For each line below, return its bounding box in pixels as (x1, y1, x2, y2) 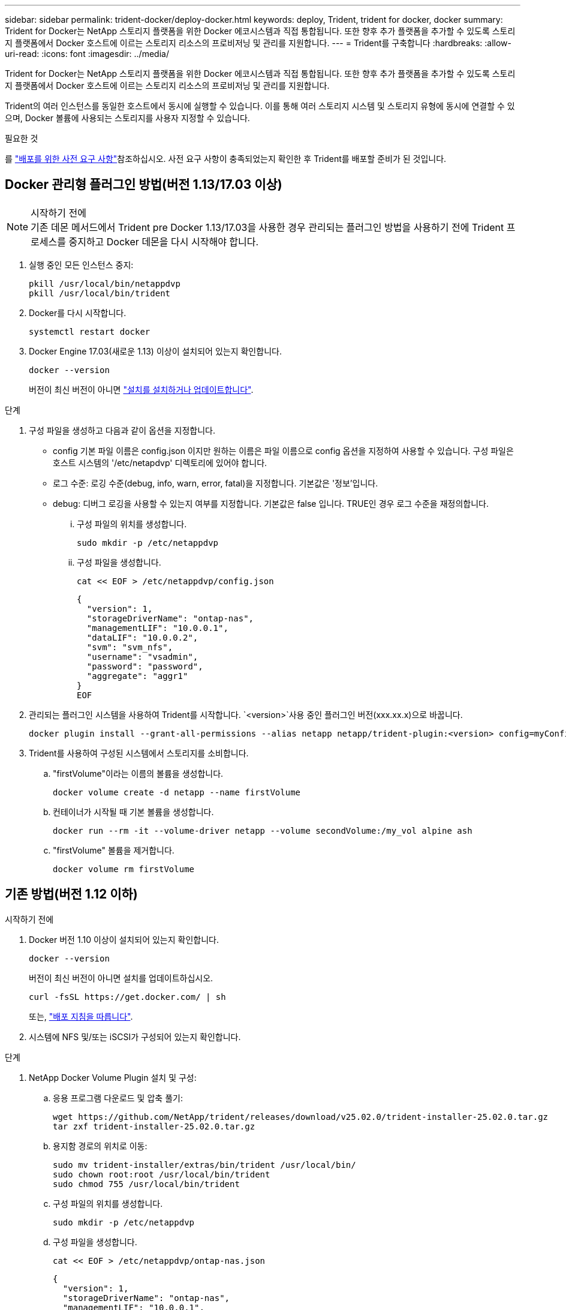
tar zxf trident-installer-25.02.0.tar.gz (53, 1121, 255, 1131)
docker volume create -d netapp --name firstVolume (53, 787, 301, 797)
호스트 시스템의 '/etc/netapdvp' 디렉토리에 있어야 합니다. (53, 457, 267, 468)
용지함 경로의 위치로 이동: (53, 1140, 147, 1151)
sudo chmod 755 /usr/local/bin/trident (53, 1179, 240, 1189)
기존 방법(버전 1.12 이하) (5, 887, 138, 902)
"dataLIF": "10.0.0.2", (86, 632, 198, 642)
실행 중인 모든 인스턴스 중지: (29, 259, 134, 270)
